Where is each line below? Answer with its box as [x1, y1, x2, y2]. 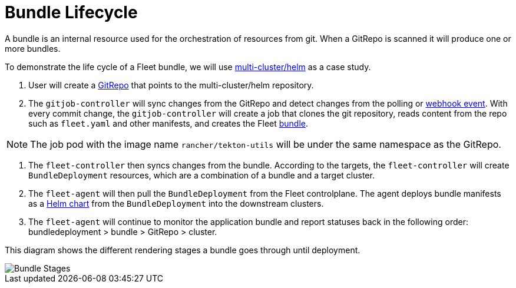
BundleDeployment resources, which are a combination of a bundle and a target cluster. [28, 170, 375, 180]
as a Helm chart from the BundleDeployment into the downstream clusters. [28, 198, 324, 208]
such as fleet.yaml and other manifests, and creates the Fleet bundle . [28, 118, 309, 128]
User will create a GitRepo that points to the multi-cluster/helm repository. [28, 80, 314, 90]
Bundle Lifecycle [5, 2, 138, 22]
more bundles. [5, 43, 61, 54]
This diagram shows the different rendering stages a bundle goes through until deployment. [5, 244, 360, 255]
